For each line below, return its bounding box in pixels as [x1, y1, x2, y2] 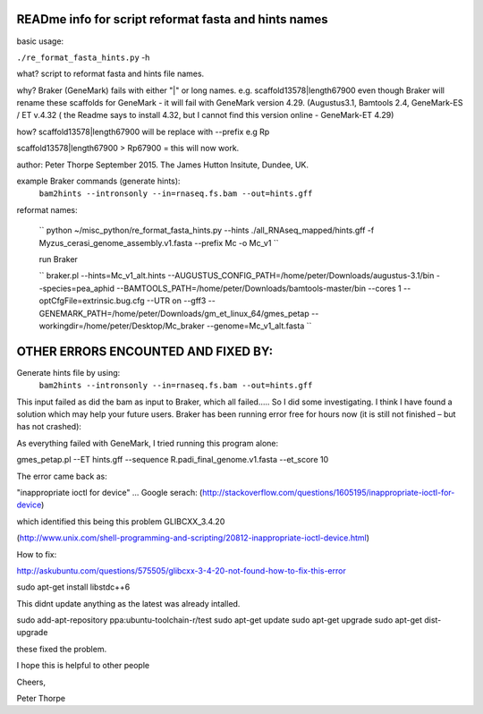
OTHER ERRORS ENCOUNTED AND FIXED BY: [16, 344, 273, 359]
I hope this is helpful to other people [16, 660, 150, 671]
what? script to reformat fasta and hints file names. [16, 68, 205, 80]
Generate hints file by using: [16, 367, 121, 378]
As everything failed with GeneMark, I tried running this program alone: [16, 438, 279, 448]
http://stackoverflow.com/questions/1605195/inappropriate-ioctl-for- [201, 487, 455, 497]
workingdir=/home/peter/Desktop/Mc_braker [38, 320, 205, 331]
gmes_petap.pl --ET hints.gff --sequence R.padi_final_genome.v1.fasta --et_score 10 [16, 455, 329, 465]
